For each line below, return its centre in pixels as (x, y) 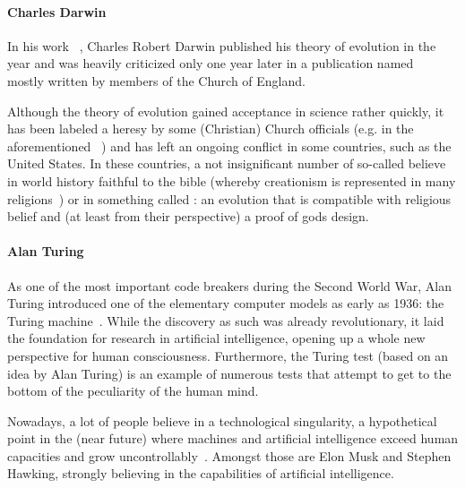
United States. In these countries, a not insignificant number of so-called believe (227, 163)
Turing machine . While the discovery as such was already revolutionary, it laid (226, 320)
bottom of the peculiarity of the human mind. (133, 391)
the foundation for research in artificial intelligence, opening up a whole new (216, 338)
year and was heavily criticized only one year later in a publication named (211, 63)
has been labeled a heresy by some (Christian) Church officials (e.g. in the (211, 128)
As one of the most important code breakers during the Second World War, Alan (229, 285)
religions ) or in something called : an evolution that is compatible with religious (229, 198)
